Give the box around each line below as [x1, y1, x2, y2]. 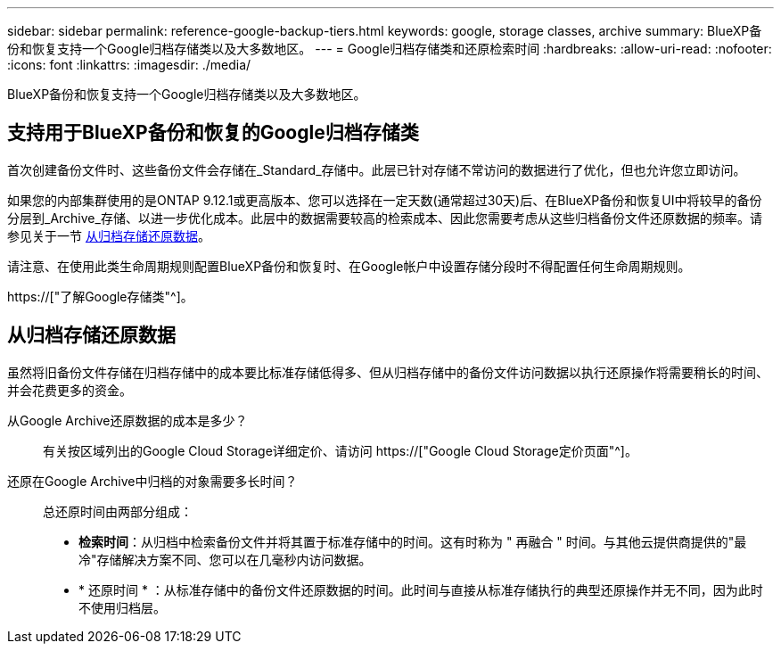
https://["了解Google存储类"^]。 [7, 288, 193, 304]
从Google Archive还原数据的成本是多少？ [7, 412, 248, 428]
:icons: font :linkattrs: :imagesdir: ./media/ [7, 57, 251, 72]
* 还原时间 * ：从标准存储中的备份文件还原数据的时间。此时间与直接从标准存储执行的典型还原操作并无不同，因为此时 [78, 581, 763, 597]
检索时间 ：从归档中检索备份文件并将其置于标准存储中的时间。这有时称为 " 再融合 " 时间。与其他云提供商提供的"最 [78, 533, 747, 549]
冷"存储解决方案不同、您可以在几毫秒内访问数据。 [78, 551, 372, 567]
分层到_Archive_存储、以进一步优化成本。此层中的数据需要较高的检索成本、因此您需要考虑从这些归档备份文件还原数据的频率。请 [7, 210, 762, 226]
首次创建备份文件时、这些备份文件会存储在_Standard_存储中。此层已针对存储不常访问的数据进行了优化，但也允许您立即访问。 [7, 161, 746, 177]
